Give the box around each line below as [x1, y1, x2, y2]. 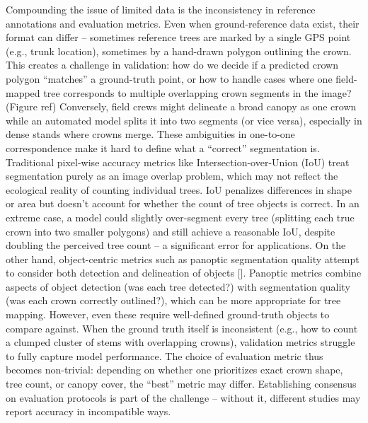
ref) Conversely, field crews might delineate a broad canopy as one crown [40, 99, 357, 114]
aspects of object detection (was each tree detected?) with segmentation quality [6, 279, 350, 294]
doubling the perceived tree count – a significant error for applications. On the [6, 238, 346, 253]
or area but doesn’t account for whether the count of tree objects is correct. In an [6, 196, 360, 211]
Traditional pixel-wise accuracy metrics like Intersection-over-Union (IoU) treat [6, 154, 350, 169]
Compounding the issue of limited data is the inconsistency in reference [6, 2, 316, 16]
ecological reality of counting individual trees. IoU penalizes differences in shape [6, 182, 352, 197]
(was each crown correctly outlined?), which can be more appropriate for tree [6, 293, 341, 308]
